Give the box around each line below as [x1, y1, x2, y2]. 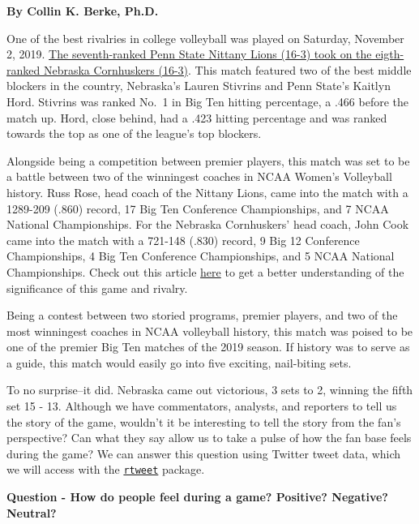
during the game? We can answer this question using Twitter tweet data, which [6, 445, 401, 462]
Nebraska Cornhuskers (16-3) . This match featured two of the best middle [43, 61, 412, 78]
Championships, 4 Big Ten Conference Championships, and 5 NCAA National [6, 247, 395, 264]
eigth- [375, 45, 404, 62]
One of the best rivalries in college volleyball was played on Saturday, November [6, 29, 404, 46]
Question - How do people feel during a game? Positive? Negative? [6, 488, 388, 505]
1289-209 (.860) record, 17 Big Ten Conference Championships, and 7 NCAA [6, 200, 389, 217]
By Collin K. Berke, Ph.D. [6, 2, 159, 19]
